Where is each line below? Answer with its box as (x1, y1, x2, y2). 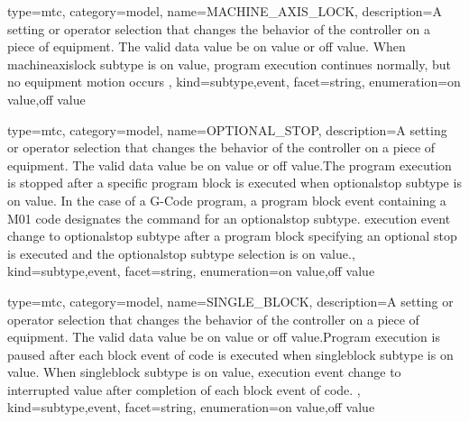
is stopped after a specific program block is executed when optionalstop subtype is (7, 173, 462, 192)
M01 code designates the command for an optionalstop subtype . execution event (7, 208, 451, 227)
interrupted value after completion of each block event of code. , (7, 380, 361, 399)
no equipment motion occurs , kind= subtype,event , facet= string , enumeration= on (7, 72, 461, 91)
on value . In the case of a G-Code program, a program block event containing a (7, 190, 446, 209)
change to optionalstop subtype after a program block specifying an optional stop (7, 226, 457, 245)
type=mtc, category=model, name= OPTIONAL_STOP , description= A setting (7, 120, 447, 139)
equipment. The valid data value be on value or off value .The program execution (7, 155, 452, 174)
